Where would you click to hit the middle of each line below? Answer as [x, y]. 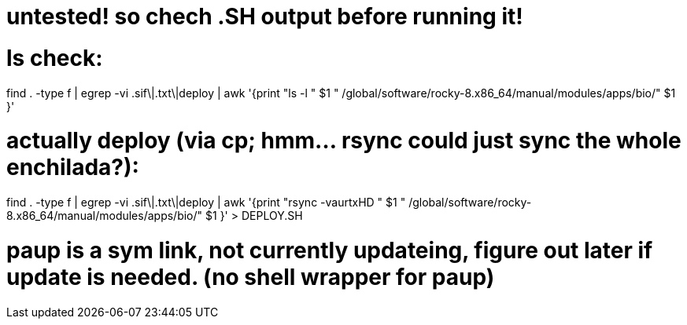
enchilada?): [73, 168]
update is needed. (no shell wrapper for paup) [251, 277]
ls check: [55, 58]
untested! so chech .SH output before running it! [265, 16]
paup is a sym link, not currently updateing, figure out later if [330, 250]
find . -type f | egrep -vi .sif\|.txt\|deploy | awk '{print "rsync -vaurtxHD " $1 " [206, 202]
